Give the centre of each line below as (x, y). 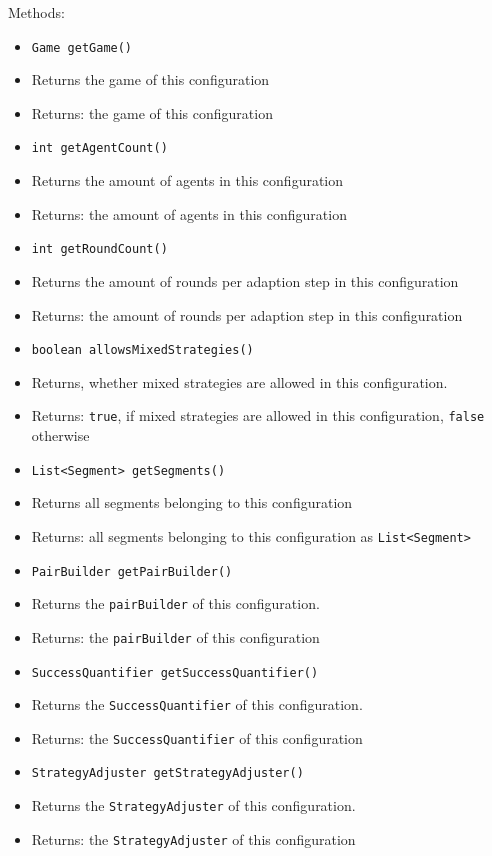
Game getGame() (82, 47)
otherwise (60, 435)
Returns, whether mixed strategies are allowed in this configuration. (239, 381)
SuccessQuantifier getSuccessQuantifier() (175, 672)
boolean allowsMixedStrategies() (142, 350)
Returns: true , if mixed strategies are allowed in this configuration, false (258, 415)
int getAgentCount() (99, 148)
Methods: (36, 12)
